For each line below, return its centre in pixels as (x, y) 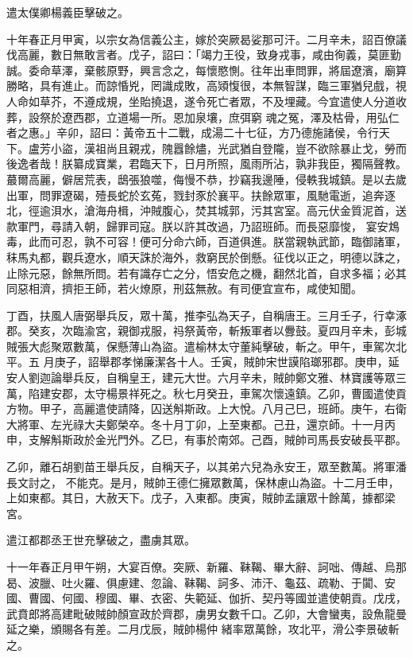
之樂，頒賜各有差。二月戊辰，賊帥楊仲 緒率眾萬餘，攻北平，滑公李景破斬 (208, 629)
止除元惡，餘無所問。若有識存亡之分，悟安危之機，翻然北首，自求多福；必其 (206, 273)
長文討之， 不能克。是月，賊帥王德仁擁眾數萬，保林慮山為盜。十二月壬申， (203, 482)
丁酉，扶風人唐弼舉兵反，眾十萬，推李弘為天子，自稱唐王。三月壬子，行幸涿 (206, 315)
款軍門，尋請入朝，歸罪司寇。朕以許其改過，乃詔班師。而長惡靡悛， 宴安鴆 (203, 226)
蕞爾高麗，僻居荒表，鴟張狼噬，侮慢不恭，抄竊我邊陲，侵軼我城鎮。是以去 (201, 179)
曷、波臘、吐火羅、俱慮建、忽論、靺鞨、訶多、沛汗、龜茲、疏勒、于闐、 (195, 582)
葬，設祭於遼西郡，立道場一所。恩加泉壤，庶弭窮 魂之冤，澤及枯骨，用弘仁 (203, 117)
